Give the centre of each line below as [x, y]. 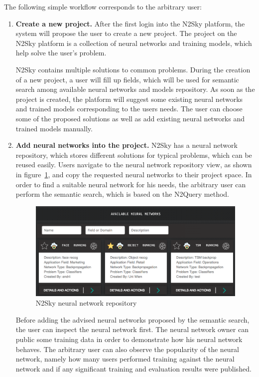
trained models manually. [54, 128]
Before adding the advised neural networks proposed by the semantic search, [132, 319]
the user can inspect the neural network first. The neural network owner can [132, 329]
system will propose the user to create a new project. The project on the [126, 33]
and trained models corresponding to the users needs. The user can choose [129, 109]
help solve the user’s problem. [61, 53]
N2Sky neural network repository [86, 303]
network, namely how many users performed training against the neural [125, 359]
